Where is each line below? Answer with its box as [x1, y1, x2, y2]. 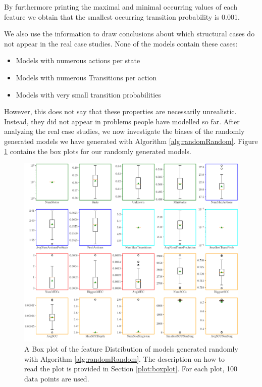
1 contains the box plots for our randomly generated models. [4, 146, 192, 156]
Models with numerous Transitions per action [16, 72, 157, 82]
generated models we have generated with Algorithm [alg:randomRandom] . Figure [4, 135, 258, 146]
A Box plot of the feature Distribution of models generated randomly [24, 343, 238, 354]
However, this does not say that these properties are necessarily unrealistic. [4, 106, 237, 117]
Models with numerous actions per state [16, 55, 140, 66]
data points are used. [24, 373, 89, 383]
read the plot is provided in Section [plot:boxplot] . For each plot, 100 [24, 363, 238, 374]
